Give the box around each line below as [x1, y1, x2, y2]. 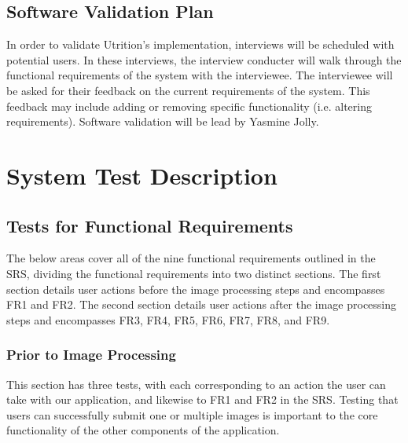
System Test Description [6, 159, 278, 191]
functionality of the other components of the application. [6, 422, 280, 438]
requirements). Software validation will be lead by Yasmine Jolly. [6, 113, 319, 130]
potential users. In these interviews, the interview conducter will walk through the [6, 51, 402, 68]
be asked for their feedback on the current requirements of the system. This [6, 82, 370, 98]
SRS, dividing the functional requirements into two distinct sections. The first [6, 265, 381, 281]
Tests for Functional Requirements [6, 213, 293, 237]
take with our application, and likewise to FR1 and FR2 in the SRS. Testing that [6, 391, 399, 408]
